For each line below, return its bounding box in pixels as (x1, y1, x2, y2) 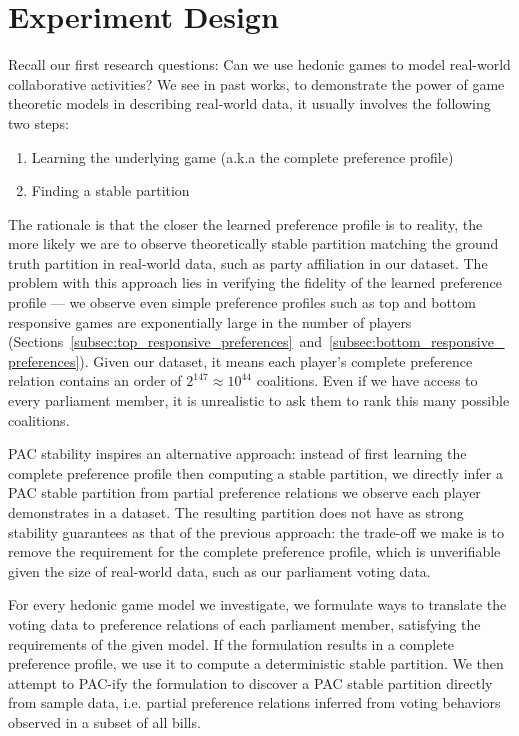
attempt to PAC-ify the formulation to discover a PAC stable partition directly (8, 672, 493, 693)
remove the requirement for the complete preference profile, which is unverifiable (8, 541, 501, 562)
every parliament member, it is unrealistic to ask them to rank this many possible (8, 390, 510, 411)
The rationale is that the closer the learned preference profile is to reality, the (8, 213, 483, 234)
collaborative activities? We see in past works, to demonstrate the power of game (8, 73, 505, 94)
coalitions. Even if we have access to (256, 370, 478, 391)
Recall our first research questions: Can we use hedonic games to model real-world (8, 54, 511, 75)
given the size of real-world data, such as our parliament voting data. (8, 560, 431, 581)
